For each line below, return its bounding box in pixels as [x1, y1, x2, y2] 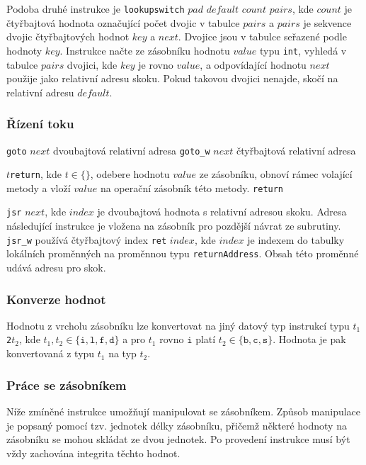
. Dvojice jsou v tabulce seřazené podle [178, 29, 347, 44]
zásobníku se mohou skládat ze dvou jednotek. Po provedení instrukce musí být [6, 432, 350, 447]
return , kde [10, 167, 62, 181]
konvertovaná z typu [6, 346, 95, 361]
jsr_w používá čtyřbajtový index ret [6, 232, 167, 247]
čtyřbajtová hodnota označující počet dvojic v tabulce [6, 15, 240, 30]
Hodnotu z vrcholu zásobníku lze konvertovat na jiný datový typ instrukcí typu [6, 318, 350, 332]
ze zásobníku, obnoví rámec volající [199, 167, 353, 181]
